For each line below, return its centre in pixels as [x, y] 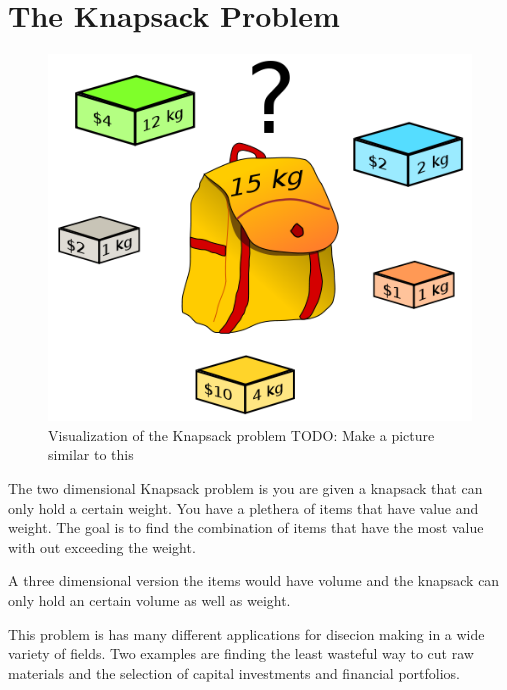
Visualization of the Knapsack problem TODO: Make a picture [241, 434]
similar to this [91, 454]
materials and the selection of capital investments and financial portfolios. [234, 672]
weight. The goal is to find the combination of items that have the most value [246, 527]
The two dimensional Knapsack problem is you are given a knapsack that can [245, 488]
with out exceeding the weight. [102, 546]
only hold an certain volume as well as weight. [149, 600]
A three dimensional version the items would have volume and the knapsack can [254, 580]
